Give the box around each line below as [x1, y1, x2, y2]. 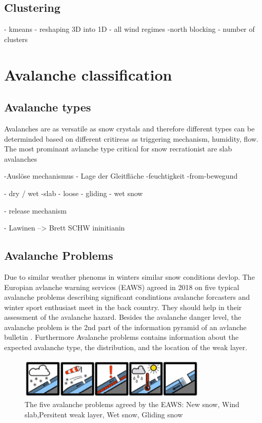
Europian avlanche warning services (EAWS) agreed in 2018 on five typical [4, 281, 239, 292]
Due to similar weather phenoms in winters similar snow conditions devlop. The [4, 271, 255, 282]
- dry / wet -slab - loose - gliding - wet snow [4, 187, 143, 198]
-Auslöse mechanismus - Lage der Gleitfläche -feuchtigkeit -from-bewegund [4, 170, 238, 181]
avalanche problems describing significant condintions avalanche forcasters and [4, 292, 250, 302]
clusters [4, 33, 28, 44]
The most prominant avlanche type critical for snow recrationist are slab [4, 143, 232, 154]
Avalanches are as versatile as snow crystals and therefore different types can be [4, 123, 255, 133]
